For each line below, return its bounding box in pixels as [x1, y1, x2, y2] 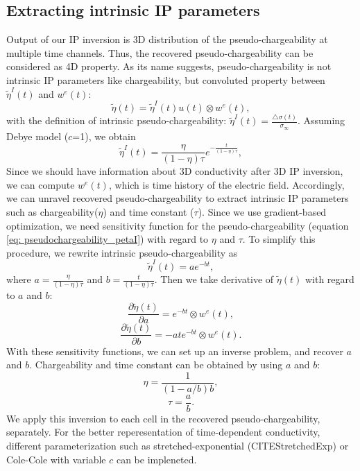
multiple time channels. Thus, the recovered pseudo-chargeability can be [6, 45, 314, 60]
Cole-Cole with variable [6, 452, 106, 466]
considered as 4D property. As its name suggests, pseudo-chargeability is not [6, 59, 332, 74]
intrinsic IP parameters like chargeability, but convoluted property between [6, 72, 325, 87]
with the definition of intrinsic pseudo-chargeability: [6, 113, 227, 128]
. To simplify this [242, 232, 316, 246]
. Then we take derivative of [154, 272, 274, 286]
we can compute [6, 177, 75, 191]
